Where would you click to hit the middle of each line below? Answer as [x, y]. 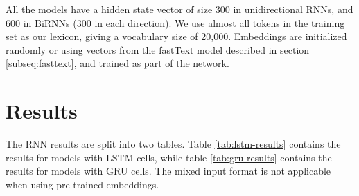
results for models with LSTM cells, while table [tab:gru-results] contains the [169, 157]
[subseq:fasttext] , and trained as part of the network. [117, 63]
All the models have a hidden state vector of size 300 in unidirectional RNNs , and [179, 9]
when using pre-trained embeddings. [82, 184]
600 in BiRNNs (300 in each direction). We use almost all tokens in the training [175, 22]
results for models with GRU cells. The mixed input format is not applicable [168, 171]
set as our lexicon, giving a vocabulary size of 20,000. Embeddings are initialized [176, 36]
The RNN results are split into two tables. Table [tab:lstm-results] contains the [173, 144]
